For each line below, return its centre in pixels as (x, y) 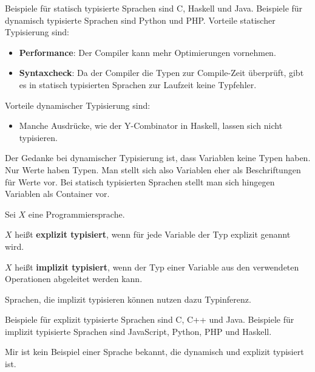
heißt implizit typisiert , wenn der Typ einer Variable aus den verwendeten (157, 267)
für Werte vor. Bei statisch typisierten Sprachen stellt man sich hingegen (140, 181)
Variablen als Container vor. (57, 194)
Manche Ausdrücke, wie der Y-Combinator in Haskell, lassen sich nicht (151, 126)
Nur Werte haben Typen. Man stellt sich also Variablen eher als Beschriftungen (153, 169)
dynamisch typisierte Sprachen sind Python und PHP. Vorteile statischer (140, 20)
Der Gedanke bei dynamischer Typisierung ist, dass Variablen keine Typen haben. (158, 158)
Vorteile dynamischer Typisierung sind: (78, 105)
